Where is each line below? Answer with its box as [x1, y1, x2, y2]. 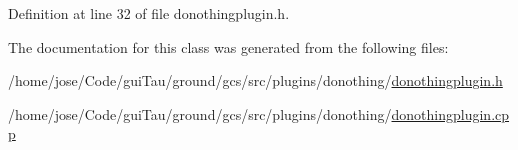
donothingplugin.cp [391, 103, 510, 124]
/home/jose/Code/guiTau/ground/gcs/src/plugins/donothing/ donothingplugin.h [8, 70, 503, 91]
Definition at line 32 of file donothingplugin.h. [8, 3, 290, 23]
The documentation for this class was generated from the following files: [8, 36, 449, 57]
